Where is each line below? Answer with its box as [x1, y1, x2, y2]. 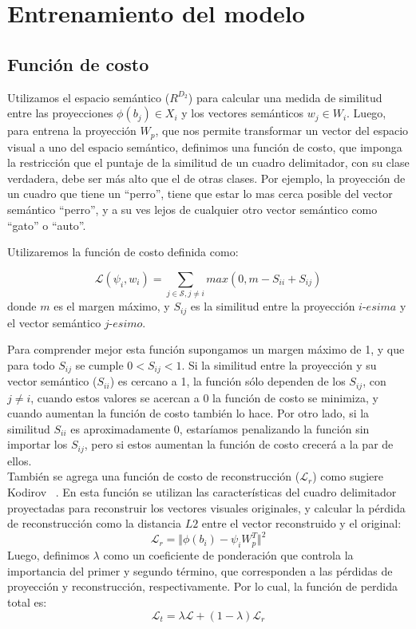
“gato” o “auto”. [7, 216, 86, 233]
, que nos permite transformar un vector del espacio [155, 122, 409, 139]
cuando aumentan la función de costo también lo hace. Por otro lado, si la [7, 405, 370, 421]
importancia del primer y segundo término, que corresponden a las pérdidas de [7, 562, 393, 579]
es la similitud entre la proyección [190, 298, 355, 314]
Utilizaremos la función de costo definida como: [7, 243, 239, 260]
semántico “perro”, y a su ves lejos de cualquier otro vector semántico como [7, 201, 378, 217]
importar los [7, 436, 68, 453]
